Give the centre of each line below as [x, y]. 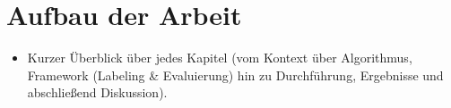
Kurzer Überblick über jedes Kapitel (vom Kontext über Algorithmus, [220, 58]
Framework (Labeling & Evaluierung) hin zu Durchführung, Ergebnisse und [235, 75]
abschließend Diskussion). [97, 92]
